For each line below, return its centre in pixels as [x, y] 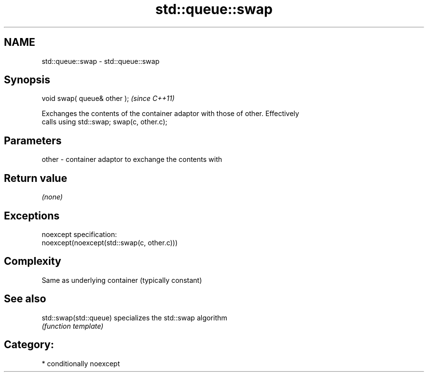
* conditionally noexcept [81, 363]
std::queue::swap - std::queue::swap [101, 61]
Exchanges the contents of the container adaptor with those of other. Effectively [171, 114]
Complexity [33, 261]
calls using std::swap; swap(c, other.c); [105, 122]
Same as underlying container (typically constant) [122, 280]
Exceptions [32, 216]
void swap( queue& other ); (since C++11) [108, 99]
